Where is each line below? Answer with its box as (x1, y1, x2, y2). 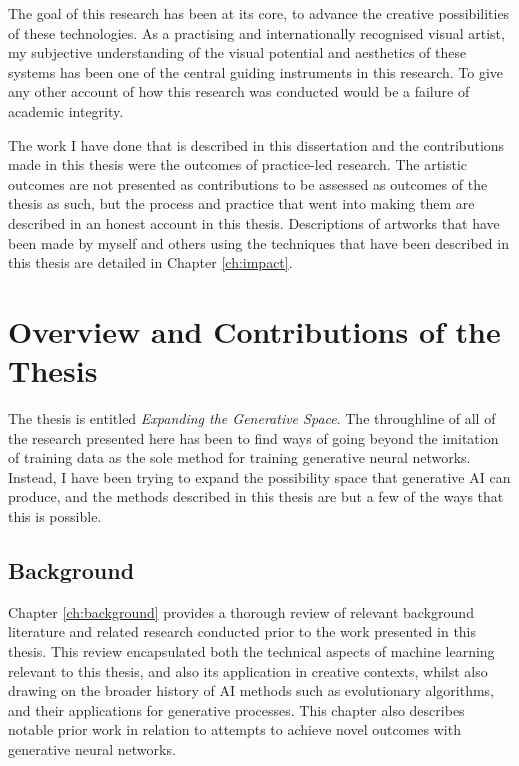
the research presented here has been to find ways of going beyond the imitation (8, 427, 499, 448)
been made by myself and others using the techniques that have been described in (8, 232, 509, 253)
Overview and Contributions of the (8, 310, 501, 351)
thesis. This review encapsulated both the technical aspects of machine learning (8, 640, 495, 661)
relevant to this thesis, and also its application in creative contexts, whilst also (8, 660, 488, 681)
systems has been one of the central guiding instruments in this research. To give (8, 61, 504, 82)
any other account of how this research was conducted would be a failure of (8, 81, 470, 102)
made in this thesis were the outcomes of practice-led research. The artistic (8, 154, 468, 175)
